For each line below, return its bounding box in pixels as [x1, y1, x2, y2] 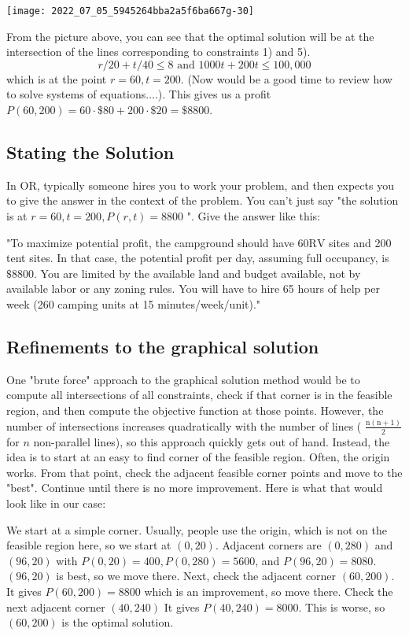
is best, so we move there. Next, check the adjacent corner [56, 568, 337, 584]
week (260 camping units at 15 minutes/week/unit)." [6, 295, 261, 312]
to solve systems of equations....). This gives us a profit [6, 86, 271, 102]
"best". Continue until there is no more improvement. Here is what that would [6, 479, 383, 496]
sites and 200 [329, 234, 392, 250]
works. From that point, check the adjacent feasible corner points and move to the [6, 464, 403, 480]
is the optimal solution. [61, 614, 174, 630]
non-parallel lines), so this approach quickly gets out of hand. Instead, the [33, 433, 390, 449]
